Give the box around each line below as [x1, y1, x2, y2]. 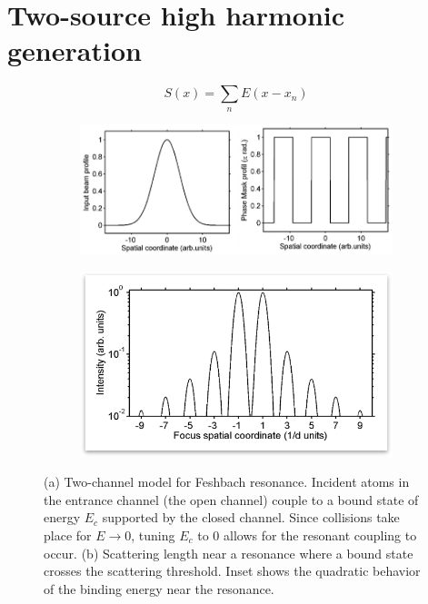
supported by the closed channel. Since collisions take [102, 508, 400, 527]
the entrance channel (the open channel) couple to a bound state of [44, 490, 419, 509]
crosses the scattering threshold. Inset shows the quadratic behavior [44, 561, 421, 580]
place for [44, 526, 92, 544]
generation [7, 32, 142, 69]
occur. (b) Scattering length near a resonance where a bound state [44, 543, 413, 562]
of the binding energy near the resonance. [44, 579, 274, 598]
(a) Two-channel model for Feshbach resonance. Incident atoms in [44, 472, 410, 491]
